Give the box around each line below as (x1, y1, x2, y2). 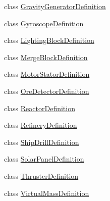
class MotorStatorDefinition (4, 69, 90, 79)
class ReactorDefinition (4, 103, 75, 113)
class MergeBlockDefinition (4, 52, 88, 62)
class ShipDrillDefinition (4, 136, 79, 147)
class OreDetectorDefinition (4, 85, 89, 96)
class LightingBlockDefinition (4, 35, 94, 45)
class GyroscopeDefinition (4, 18, 84, 28)
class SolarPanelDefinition (4, 154, 84, 164)
